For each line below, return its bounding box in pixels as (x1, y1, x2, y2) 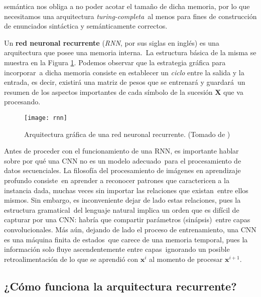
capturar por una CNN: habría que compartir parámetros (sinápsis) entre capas (4, 214, 250, 225)
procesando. (4, 96, 41, 107)
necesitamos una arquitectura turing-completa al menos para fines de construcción (4, 11, 257, 21)
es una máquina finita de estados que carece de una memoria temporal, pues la (4, 234, 248, 244)
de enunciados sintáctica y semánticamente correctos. (4, 21, 168, 31)
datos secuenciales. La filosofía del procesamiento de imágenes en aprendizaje (4, 165, 241, 176)
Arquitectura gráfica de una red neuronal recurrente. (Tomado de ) (24, 128, 230, 139)
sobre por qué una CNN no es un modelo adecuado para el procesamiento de (4, 155, 241, 166)
